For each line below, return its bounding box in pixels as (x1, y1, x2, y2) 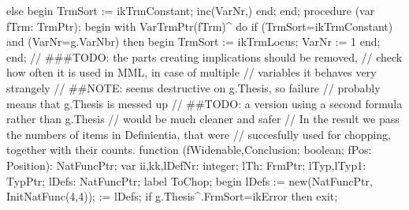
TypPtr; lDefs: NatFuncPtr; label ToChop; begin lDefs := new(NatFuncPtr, (6, 172, 373, 189)
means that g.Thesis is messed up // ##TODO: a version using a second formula (6, 95, 403, 111)
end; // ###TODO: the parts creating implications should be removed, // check (6, 48, 403, 65)
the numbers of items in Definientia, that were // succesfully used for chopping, (6, 126, 391, 142)
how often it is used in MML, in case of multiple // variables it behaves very (6, 64, 377, 81)
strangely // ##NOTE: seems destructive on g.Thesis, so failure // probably (6, 79, 381, 96)
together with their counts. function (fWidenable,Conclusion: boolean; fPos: (6, 141, 372, 158)
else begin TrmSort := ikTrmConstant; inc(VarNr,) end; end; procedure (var (6, 2, 375, 18)
